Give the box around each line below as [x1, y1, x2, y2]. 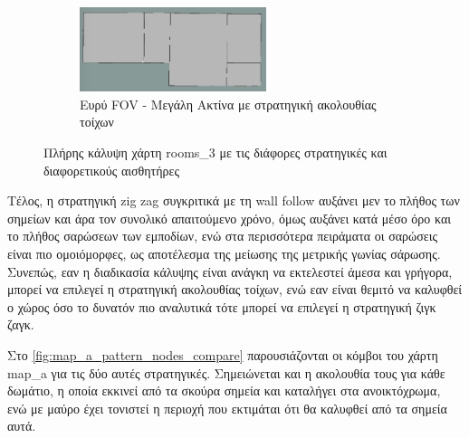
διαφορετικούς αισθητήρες [43, 160, 179, 179]
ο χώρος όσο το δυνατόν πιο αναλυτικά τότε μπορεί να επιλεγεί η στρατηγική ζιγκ [7, 297, 436, 316]
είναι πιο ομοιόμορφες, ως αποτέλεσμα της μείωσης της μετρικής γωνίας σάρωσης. [7, 244, 441, 263]
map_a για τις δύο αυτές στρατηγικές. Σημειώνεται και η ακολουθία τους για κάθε [7, 363, 445, 382]
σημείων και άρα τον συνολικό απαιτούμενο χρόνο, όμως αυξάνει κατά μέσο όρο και [7, 208, 452, 227]
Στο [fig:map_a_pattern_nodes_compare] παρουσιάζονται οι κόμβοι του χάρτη [7, 346, 438, 365]
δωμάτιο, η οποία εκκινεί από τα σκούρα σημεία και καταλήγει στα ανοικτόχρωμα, [7, 381, 441, 400]
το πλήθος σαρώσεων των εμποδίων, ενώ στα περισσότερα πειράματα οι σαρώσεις [7, 226, 438, 245]
